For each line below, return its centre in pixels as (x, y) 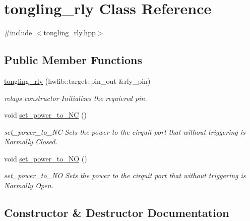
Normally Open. (29, 185)
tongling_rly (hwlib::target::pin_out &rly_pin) (77, 80)
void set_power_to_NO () (46, 158)
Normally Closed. (31, 142)
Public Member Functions (73, 60)
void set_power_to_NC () (45, 115)
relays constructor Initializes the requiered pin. (76, 98)
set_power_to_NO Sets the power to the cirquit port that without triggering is (125, 175)
